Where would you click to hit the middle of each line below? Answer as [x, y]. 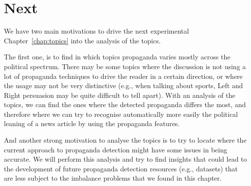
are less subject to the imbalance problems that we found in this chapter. [113, 178]
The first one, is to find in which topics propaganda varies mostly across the [117, 57]
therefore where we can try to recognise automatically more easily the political [121, 114]
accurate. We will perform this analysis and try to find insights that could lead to [125, 159]
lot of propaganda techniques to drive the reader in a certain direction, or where [123, 76]
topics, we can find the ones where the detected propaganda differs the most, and [125, 104]
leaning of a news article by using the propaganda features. [92, 123]
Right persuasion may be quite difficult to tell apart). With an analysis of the [120, 95]
